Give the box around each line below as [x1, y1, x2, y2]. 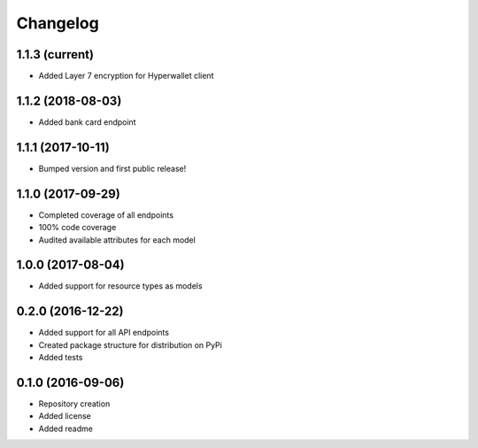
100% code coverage [38, 222, 117, 233]
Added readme [38, 423, 93, 434]
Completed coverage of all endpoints [38, 209, 174, 220]
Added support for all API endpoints [38, 328, 170, 338]
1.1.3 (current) [16, 47, 95, 62]
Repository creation [38, 398, 111, 409]
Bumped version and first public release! [38, 163, 187, 174]
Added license [38, 411, 92, 421]
